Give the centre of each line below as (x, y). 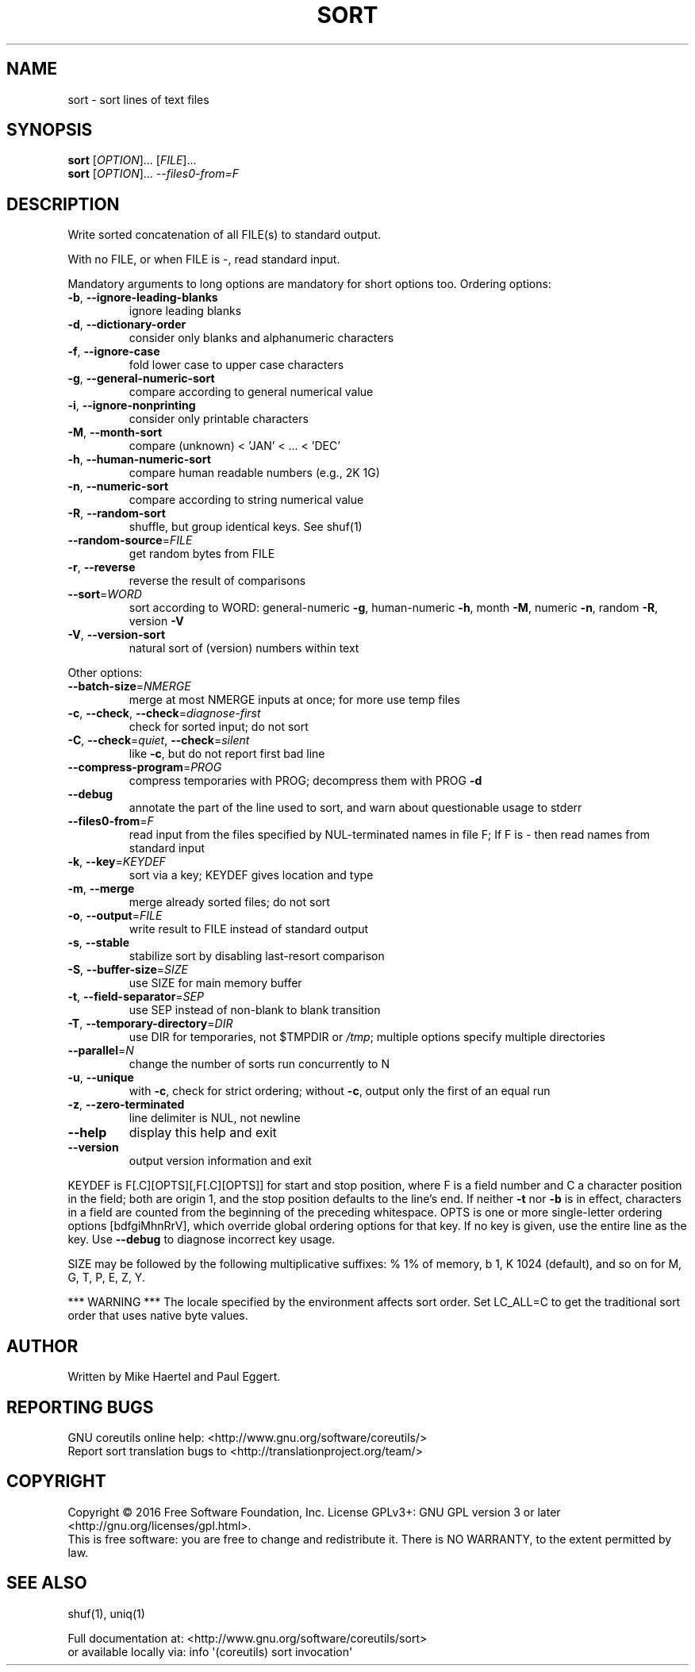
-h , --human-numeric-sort (139, 459)
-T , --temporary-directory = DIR (150, 1024)
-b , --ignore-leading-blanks (143, 298)
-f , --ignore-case (114, 352)
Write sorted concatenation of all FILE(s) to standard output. (225, 235)
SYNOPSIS (50, 130)
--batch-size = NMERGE (129, 686)
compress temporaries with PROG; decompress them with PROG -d (305, 781)
